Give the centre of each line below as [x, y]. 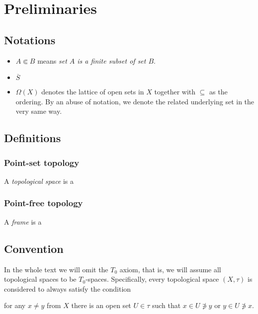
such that [166, 305]
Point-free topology [43, 203]
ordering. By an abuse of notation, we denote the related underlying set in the [135, 101]
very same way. [39, 111]
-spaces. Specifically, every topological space [152, 279]
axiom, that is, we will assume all [170, 269]
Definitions [33, 138]
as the [218, 92]
